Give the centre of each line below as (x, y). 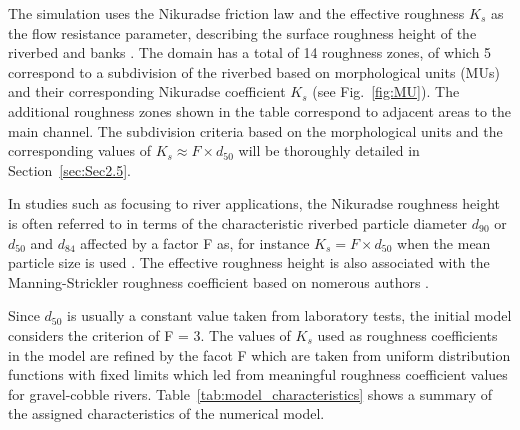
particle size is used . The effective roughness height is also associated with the (249, 262)
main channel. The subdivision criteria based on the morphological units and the (255, 130)
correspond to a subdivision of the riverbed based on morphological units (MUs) (254, 71)
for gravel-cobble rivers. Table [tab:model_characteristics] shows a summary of (250, 393)
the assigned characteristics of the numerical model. (166, 413)
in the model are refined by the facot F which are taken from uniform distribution (259, 354)
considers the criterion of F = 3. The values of (149, 334)
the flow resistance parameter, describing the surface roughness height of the (242, 32)
